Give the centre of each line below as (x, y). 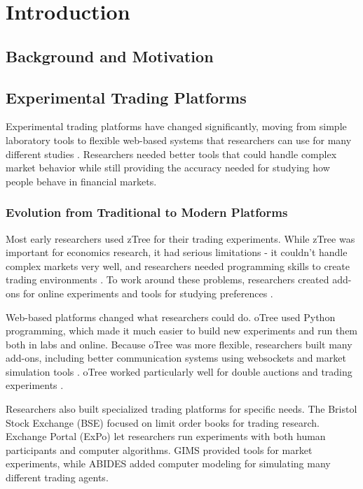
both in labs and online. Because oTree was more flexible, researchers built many (179, 344)
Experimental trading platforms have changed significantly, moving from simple (176, 126)
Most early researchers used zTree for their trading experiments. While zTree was (180, 238)
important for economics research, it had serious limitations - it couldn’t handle (177, 252)
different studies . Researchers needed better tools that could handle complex (171, 154)
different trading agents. (57, 477)
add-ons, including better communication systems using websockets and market (176, 358)
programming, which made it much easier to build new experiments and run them (182, 331)
